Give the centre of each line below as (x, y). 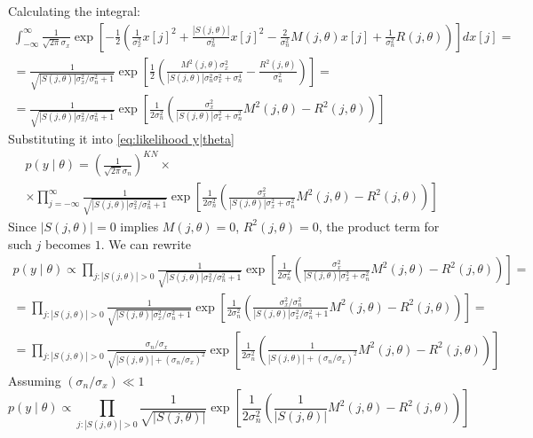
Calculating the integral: (75, 11)
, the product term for (379, 226)
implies (139, 226)
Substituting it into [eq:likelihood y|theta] (121, 139)
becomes (68, 243)
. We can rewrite (146, 243)
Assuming (35, 380)
